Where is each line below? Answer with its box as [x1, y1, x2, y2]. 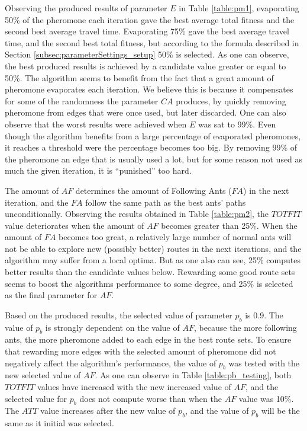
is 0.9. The [245, 308, 283, 321]
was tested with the [228, 356, 300, 369]
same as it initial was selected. [5, 417, 114, 429]
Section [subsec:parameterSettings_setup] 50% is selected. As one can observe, [5, 48, 289, 60]
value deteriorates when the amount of [5, 219, 144, 231]
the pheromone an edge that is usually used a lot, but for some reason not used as [5, 152, 303, 165]
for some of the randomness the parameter [5, 94, 159, 107]
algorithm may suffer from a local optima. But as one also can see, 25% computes [5, 254, 300, 266]
